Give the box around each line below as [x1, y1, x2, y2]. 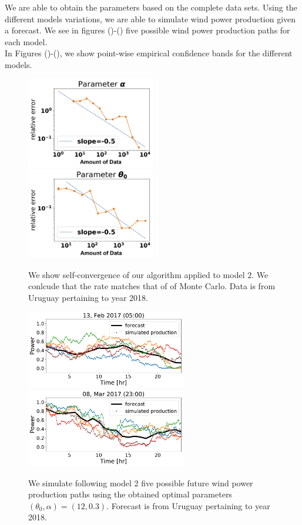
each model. [5, 35, 48, 48]
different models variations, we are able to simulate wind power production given [5, 12, 296, 25]
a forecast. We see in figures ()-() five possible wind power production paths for [5, 24, 290, 36]
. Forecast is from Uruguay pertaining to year [106, 499, 270, 512]
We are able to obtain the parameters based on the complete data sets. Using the [5, 1, 297, 13]
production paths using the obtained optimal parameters [28, 488, 232, 500]
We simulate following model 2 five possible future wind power [28, 476, 253, 489]
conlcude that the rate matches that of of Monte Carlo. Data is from [28, 280, 276, 292]
